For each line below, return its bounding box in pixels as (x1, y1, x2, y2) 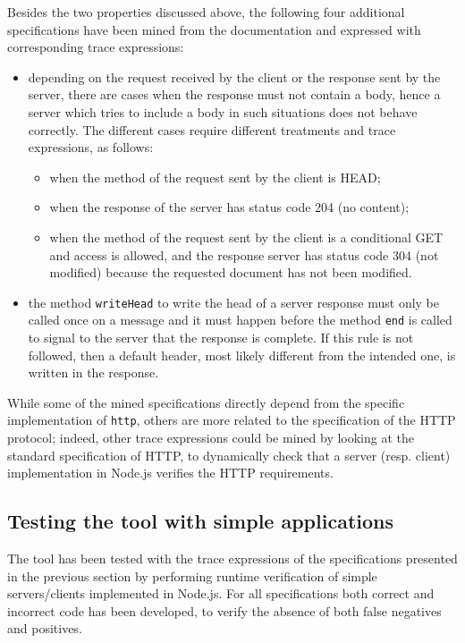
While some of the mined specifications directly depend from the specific (7, 393, 405, 411)
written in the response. (28, 363, 159, 382)
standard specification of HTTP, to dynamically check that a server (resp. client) (7, 445, 451, 464)
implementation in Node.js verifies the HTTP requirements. (7, 463, 334, 482)
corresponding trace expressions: (7, 38, 184, 56)
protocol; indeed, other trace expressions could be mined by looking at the (7, 428, 415, 447)
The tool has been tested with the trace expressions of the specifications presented (7, 549, 458, 568)
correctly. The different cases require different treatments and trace (28, 120, 396, 139)
